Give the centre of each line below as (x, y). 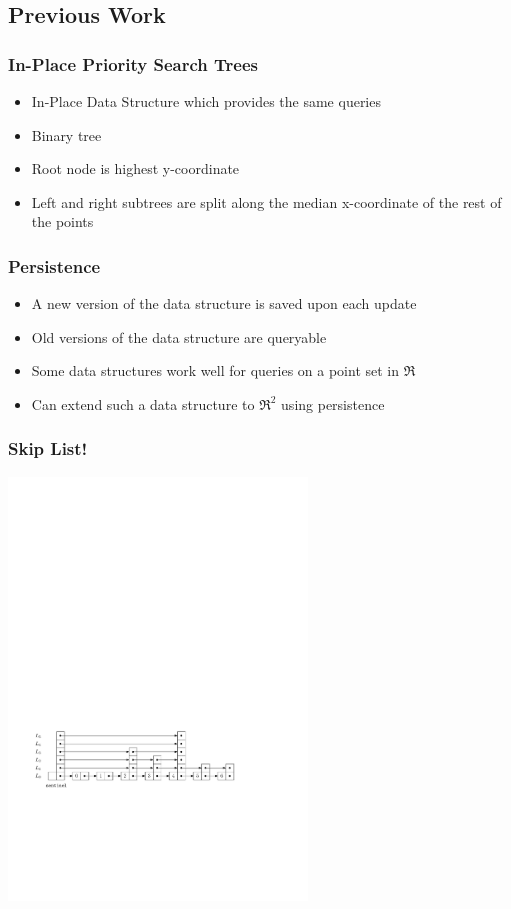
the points (62, 221)
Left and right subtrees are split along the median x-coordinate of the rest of (266, 201)
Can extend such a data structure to (143, 403)
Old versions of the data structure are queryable (179, 336)
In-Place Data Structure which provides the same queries (206, 101)
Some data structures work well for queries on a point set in (215, 370)
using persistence (333, 403)
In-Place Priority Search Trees (133, 63)
